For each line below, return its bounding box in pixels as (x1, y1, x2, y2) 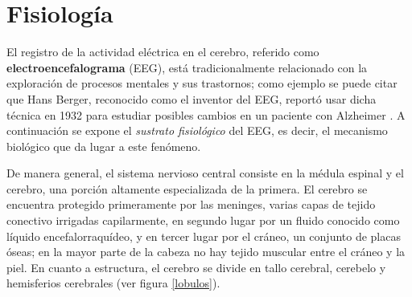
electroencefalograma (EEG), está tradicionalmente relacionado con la (6, 59, 368, 75)
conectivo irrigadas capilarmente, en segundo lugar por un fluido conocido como (6, 212, 400, 229)
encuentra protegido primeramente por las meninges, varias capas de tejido (6, 196, 376, 213)
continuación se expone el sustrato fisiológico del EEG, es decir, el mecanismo (6, 122, 388, 139)
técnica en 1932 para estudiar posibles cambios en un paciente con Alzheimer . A (6, 106, 406, 123)
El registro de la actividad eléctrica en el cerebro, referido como (6, 43, 319, 60)
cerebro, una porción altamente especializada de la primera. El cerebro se (6, 180, 368, 197)
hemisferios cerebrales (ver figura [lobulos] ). (6, 275, 220, 291)
